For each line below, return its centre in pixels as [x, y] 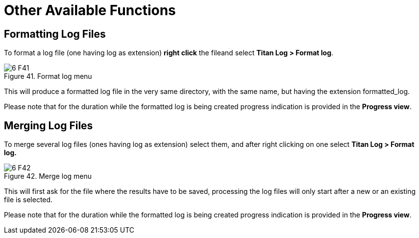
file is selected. [28, 200]
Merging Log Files [49, 125]
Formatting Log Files [55, 34]
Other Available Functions [90, 10]
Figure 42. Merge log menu [48, 176]
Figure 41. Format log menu [48, 76]
